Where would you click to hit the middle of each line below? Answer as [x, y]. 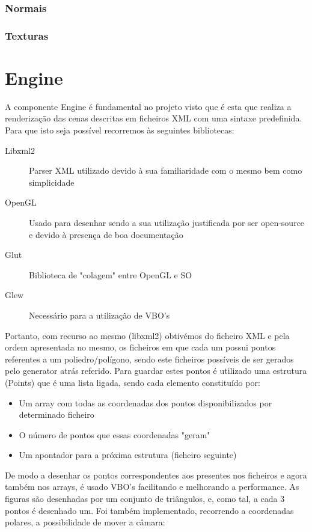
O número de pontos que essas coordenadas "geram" [115, 434]
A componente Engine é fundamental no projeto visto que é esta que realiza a [148, 106]
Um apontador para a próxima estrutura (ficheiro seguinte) [128, 455]
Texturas [27, 35]
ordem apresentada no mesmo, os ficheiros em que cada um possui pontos [140, 347]
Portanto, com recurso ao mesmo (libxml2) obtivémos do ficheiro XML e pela [147, 335]
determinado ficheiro [57, 414]
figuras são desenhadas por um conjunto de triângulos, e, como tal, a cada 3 [145, 499]
